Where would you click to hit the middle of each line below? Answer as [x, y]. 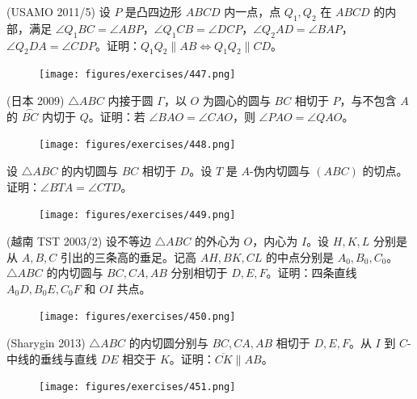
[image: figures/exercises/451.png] [137, 387]
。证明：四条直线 [312, 273]
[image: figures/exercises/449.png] [137, 215]
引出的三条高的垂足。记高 [128, 256]
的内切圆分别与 [168, 342]
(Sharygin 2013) [46, 342]
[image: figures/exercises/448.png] [137, 145]
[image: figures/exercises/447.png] [137, 75]
